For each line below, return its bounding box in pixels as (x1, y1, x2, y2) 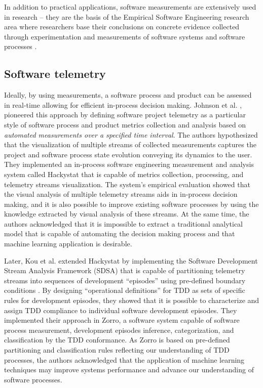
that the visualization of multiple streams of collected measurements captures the (4, 139, 256, 150)
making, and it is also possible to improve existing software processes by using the (4, 198, 259, 209)
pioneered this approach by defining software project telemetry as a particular (4, 109, 246, 120)
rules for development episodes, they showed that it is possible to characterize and (4, 295, 259, 306)
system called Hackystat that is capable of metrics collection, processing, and (4, 168, 244, 179)
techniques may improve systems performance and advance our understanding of (4, 364, 254, 375)
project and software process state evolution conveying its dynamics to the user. (4, 149, 252, 159)
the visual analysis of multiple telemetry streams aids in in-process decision (4, 189, 238, 199)
